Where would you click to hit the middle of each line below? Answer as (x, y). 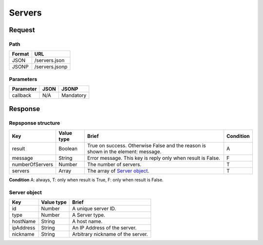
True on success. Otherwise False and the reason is (147, 145)
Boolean (68, 149)
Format (20, 54)
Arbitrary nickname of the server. (110, 234)
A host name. (87, 221)
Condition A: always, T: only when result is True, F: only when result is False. (86, 180)
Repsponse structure (35, 123)
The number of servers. (114, 164)
